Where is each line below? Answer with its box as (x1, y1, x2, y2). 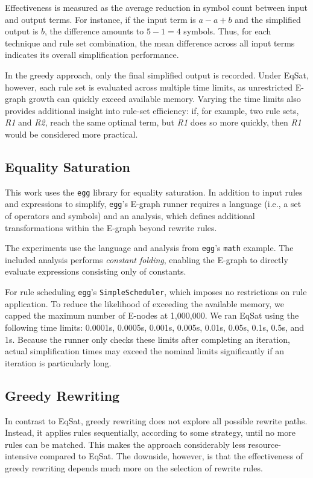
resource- (248, 438, 282, 450)
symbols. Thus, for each (183, 25, 271, 37)
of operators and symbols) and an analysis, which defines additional (5, 209, 255, 222)
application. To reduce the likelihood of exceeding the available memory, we (5, 297, 284, 310)
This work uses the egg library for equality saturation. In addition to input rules (5, 185, 303, 198)
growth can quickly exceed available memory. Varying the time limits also (28, 92, 301, 105)
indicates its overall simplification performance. (5, 48, 179, 61)
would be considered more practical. (5, 127, 138, 140)
